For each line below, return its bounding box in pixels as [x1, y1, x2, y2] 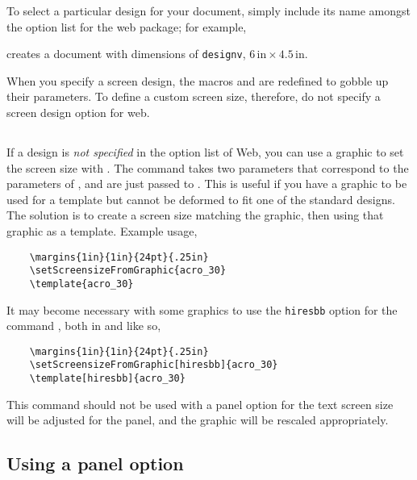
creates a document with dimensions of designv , [6, 45, 246, 62]
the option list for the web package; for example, [6, 18, 247, 35]
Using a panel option [6, 451, 184, 476]
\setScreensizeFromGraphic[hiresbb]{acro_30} [29, 359, 278, 371]
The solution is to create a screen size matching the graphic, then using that [6, 207, 384, 223]
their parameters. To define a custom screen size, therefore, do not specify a [6, 88, 381, 105]
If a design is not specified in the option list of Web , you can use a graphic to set [6, 144, 404, 161]
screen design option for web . [6, 104, 150, 121]
